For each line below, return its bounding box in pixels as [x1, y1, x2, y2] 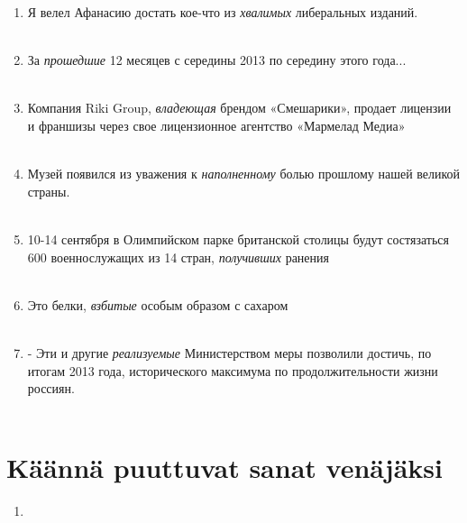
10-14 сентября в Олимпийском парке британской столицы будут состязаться [27, 229, 449, 248]
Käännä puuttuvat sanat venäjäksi [6, 449, 443, 486]
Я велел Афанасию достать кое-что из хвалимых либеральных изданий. [27, 3, 418, 21]
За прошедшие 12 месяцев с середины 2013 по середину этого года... [27, 50, 407, 69]
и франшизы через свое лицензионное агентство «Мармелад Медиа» [27, 115, 406, 134]
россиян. [27, 379, 75, 398]
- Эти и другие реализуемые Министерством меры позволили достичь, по [27, 343, 432, 362]
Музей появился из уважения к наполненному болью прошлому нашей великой [27, 164, 461, 183]
